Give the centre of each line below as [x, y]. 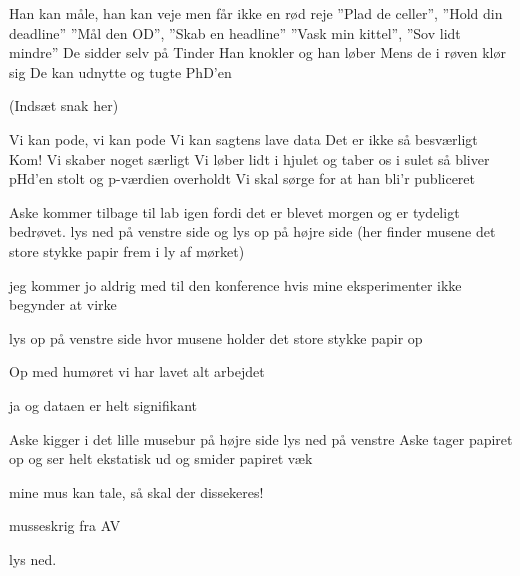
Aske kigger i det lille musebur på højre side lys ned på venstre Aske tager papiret [261, 438]
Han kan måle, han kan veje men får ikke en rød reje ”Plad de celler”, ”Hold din [256, 13]
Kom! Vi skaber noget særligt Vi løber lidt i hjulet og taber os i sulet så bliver [249, 158]
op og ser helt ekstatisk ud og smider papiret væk [161, 458]
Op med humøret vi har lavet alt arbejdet [137, 371]
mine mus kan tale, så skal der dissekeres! [136, 491]
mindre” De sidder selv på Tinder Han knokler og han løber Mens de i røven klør [257, 52]
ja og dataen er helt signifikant [103, 404]
